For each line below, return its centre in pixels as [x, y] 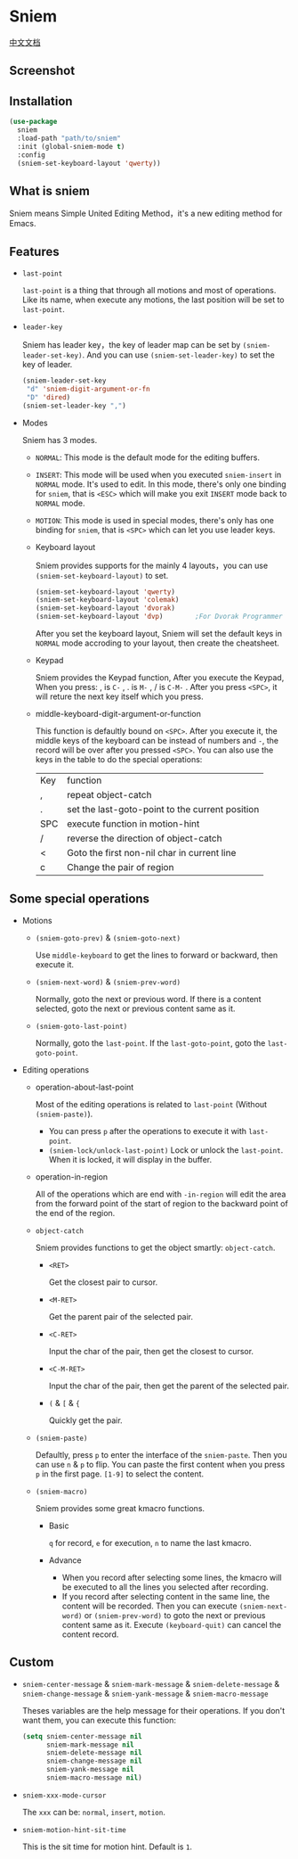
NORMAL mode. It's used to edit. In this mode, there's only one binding [161, 484]
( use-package [33, 122]
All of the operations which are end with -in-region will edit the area [161, 1194]
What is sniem [50, 190]
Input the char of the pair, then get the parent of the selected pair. [169, 1386]
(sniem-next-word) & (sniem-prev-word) [108, 982]
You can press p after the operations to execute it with [148, 1131]
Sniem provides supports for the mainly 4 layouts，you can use [152, 565]
